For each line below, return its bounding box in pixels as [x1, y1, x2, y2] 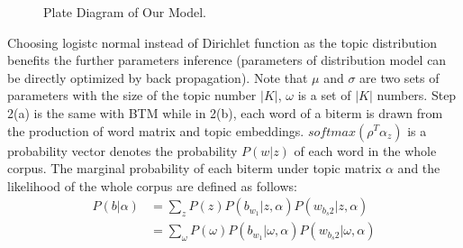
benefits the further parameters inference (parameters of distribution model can [7, 51, 447, 69]
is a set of [297, 86, 351, 105]
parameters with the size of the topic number [7, 86, 257, 105]
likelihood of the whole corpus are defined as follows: [7, 176, 297, 195]
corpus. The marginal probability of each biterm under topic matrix [7, 159, 382, 178]
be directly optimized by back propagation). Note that [7, 68, 308, 87]
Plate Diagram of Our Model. [43, 3, 206, 21]
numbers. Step [377, 86, 457, 105]
